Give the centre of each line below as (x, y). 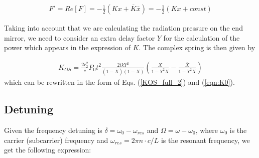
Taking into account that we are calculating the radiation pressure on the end (123, 28)
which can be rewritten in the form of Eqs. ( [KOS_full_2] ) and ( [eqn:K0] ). (119, 82)
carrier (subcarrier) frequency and (56, 140)
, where (207, 130)
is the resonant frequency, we (205, 140)
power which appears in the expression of (67, 47)
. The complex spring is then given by (197, 47)
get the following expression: (48, 150)
